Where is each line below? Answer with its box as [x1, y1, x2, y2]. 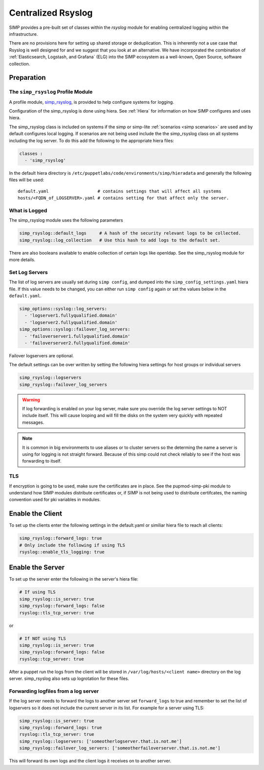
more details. [9, 257, 36, 263]
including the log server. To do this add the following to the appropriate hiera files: [9, 138, 175, 143]
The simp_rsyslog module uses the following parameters [9, 217, 123, 223]
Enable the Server [9, 563, 65, 572]
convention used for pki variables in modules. [9, 497, 101, 503]
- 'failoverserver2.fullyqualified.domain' [24, 340, 131, 346]
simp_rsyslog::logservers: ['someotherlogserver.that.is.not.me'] [19, 738, 182, 744]
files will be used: [9, 177, 44, 183]
